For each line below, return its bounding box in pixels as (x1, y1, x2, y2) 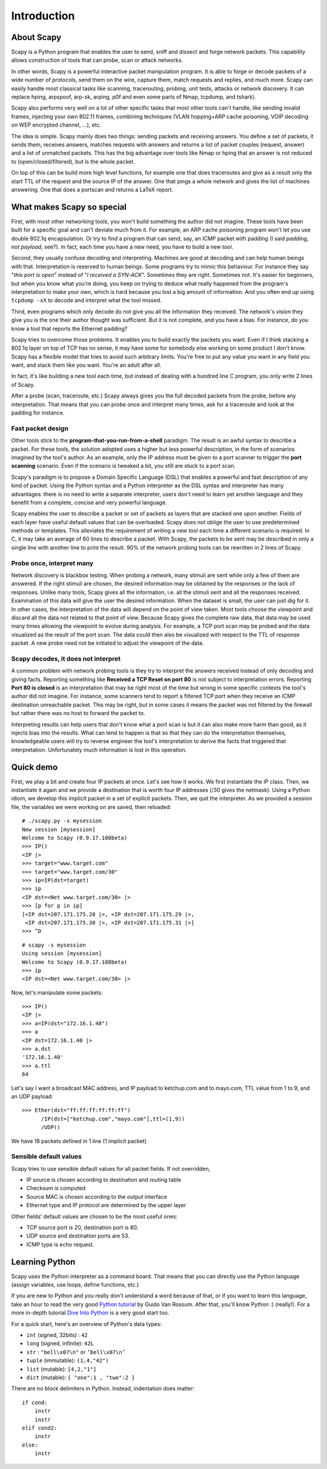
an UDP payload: (11, 1093, 54, 1100)
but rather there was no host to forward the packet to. (11, 710, 145, 717)
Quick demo (11, 762, 58, 772)
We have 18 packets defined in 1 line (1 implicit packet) (11, 1137, 147, 1145)
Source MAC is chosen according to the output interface (26, 1193, 168, 1200)
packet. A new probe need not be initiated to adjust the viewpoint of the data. (11, 639, 204, 647)
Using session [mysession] (22, 950, 102, 957)
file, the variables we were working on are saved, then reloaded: (11, 803, 172, 810)
